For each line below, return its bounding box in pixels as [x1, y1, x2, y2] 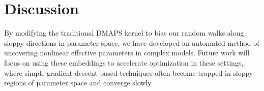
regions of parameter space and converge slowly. [4, 77, 153, 88]
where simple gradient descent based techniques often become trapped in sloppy [4, 67, 253, 78]
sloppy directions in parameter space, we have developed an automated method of [4, 37, 259, 48]
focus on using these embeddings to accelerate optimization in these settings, [4, 57, 244, 68]
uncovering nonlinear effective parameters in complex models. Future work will [4, 47, 250, 58]
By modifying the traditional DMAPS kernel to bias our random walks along [4, 27, 244, 38]
